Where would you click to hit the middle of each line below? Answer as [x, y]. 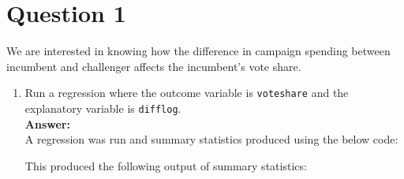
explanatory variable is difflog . [103, 108]
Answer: [47, 123]
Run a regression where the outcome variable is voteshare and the [187, 93]
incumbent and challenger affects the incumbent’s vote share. [154, 66]
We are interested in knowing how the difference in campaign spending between [198, 51]
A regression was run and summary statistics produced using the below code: [211, 139]
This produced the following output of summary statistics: [166, 165]
